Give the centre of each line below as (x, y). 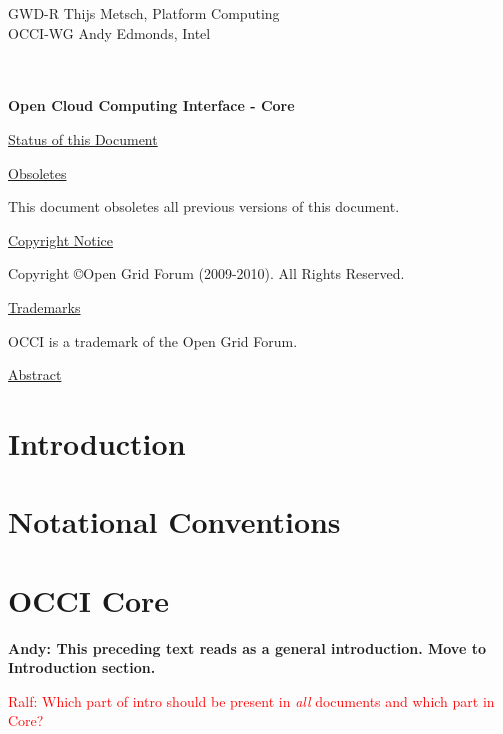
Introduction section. (82, 667)
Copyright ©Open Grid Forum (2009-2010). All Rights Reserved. (206, 273)
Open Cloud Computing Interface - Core (151, 105)
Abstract (35, 374)
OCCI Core (89, 599)
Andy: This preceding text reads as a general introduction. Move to (247, 647)
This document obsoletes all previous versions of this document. (204, 206)
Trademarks (44, 306)
